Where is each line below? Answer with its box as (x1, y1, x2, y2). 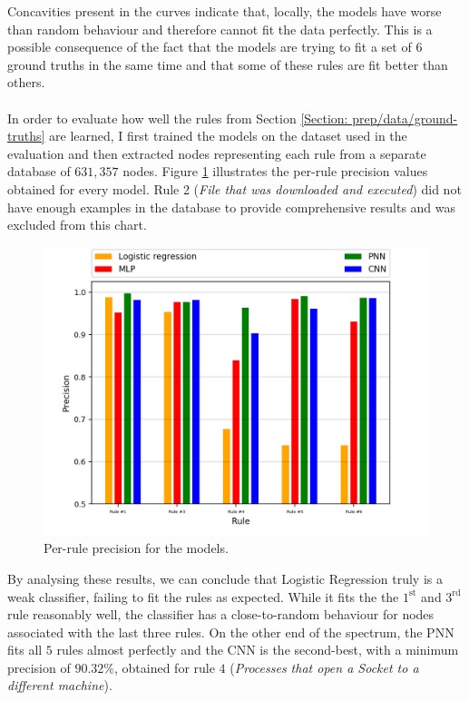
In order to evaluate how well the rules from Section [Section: (7, 108, 348, 127)
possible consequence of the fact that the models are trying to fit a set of (7, 37, 412, 56)
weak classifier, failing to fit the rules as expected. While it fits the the (7, 587, 399, 606)
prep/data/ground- (352, 108, 458, 127)
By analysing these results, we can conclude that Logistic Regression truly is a (7, 568, 443, 587)
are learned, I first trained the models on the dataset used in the (49, 126, 407, 145)
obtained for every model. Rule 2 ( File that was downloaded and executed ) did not (7, 179, 462, 198)
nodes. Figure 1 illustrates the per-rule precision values (122, 162, 428, 181)
